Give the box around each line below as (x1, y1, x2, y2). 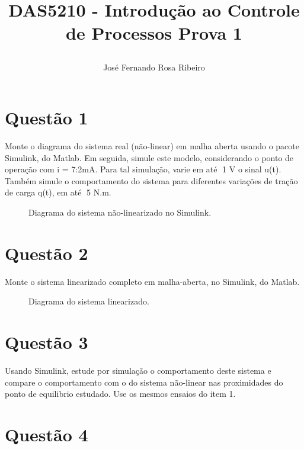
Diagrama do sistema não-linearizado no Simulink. (28, 206, 212, 219)
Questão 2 (5, 240, 88, 265)
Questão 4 (5, 422, 88, 447)
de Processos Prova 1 (66, 21, 242, 45)
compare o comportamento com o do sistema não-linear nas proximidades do (5, 376, 283, 388)
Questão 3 (5, 330, 88, 354)
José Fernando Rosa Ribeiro (103, 60, 205, 73)
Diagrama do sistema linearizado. (28, 295, 149, 307)
